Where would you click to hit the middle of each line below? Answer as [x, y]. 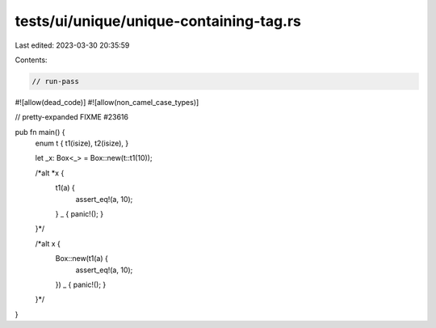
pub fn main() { [40, 132]
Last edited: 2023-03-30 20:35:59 [72, 45]
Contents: [31, 60]
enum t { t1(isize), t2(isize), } [82, 143]
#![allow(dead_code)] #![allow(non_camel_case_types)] [107, 102]
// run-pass [56, 81]
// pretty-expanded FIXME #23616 [72, 117]
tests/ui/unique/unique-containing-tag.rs [158, 21]
